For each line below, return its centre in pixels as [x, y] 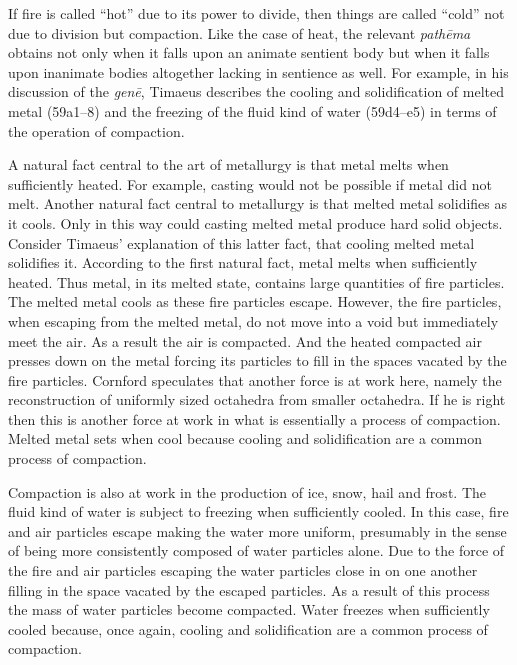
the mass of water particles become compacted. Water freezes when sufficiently [249, 609]
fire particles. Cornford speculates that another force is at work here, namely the [255, 379]
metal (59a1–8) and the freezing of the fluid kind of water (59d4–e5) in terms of [252, 110]
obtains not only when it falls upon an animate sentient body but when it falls [249, 52]
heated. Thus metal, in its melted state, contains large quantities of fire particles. [256, 281]
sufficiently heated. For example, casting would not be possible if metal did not [250, 183]
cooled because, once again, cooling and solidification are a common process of [248, 628]
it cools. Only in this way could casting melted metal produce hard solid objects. [255, 222]
